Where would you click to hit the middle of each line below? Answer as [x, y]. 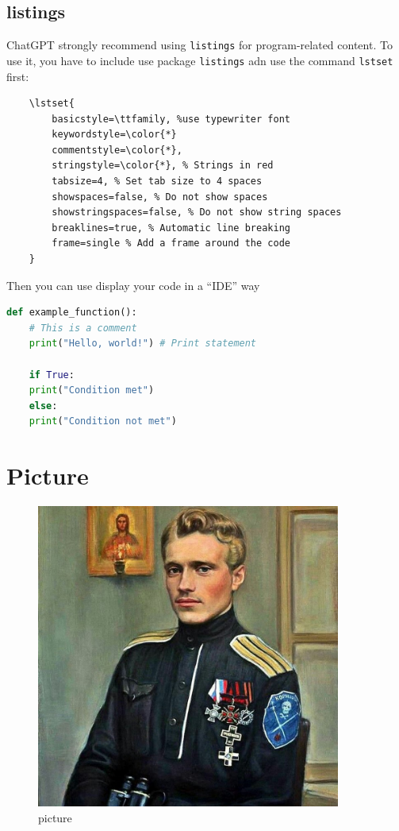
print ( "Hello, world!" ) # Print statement [143, 344]
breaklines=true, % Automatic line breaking [171, 228]
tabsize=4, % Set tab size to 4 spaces [157, 182]
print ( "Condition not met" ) [103, 421]
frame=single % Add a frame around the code [171, 244]
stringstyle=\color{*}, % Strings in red [163, 166]
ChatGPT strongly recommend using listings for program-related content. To [199, 45]
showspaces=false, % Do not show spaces [160, 197]
